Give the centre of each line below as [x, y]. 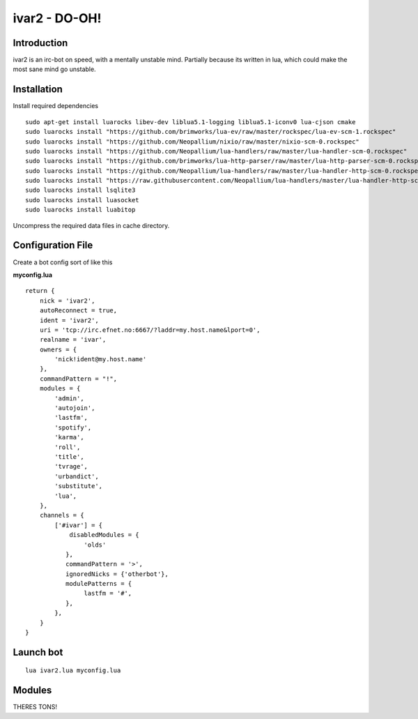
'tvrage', [71, 467]
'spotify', [73, 427]
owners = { [58, 349]
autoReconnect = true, [78, 311]
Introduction [40, 43]
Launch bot [38, 652]
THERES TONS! [35, 707]
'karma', [69, 437]
